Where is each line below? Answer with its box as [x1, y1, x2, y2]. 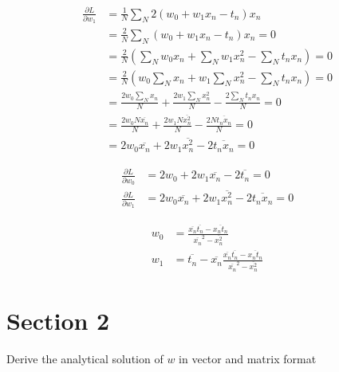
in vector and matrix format [179, 350, 317, 366]
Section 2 [6, 303, 110, 336]
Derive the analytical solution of [6, 350, 164, 366]
